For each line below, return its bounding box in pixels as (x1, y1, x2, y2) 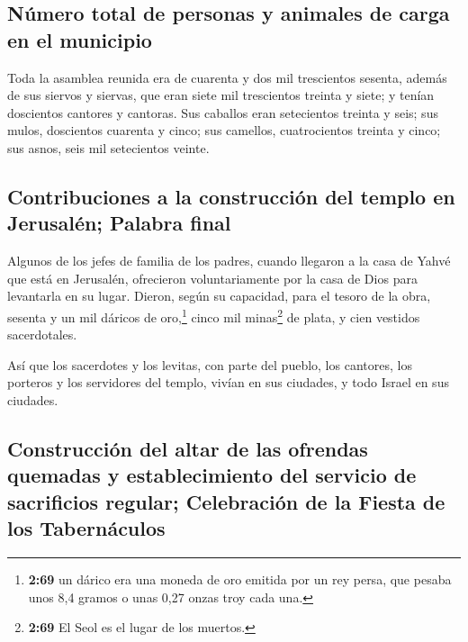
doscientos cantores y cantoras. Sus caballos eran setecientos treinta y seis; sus (7, 103, 438, 122)
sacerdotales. (7, 325, 77, 344)
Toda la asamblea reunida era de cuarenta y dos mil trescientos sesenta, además (7, 68, 447, 86)
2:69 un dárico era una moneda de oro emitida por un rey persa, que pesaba (28, 569, 452, 588)
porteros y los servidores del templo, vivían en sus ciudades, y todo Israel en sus (7, 373, 449, 392)
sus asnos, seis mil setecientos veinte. (7, 138, 210, 157)
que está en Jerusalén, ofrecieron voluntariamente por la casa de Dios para (7, 268, 418, 287)
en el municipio (7, 25, 152, 53)
